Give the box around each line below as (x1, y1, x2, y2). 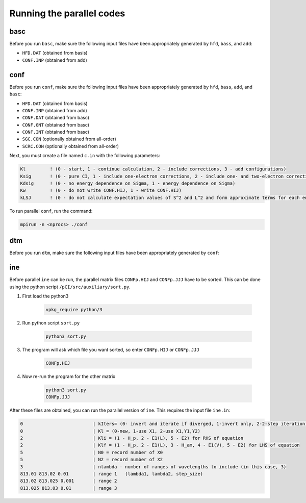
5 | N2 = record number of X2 (20, 457, 163, 463)
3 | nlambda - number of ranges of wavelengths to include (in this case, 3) (20, 464, 287, 469)
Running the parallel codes (9, 8, 125, 19)
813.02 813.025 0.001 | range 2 (20, 478, 117, 484)
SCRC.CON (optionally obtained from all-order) (22, 143, 119, 149)
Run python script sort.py (22, 319, 80, 326)
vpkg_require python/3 (45, 307, 103, 312)
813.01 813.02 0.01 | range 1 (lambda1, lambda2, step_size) (20, 471, 203, 476)
